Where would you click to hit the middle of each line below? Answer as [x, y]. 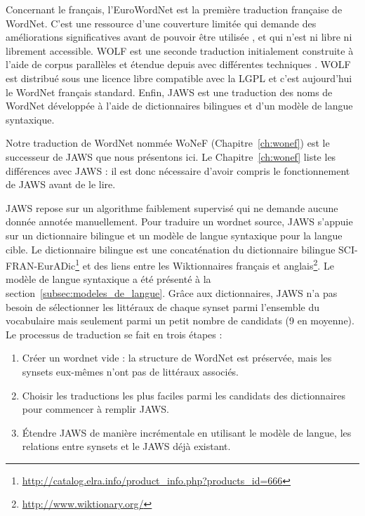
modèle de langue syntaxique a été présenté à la [108, 279]
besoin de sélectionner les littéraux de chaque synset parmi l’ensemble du [162, 306]
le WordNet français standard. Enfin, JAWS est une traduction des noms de [169, 92]
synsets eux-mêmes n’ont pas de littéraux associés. [131, 371]
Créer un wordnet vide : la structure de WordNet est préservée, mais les [177, 358]
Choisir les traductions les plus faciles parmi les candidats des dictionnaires [184, 395]
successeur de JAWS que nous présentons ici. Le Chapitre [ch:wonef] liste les [171, 156]
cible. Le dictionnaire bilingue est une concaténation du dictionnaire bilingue [171, 249]
